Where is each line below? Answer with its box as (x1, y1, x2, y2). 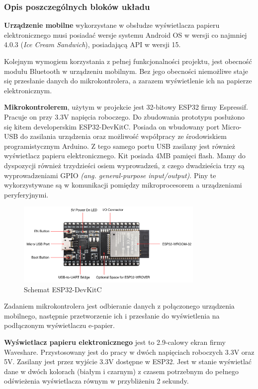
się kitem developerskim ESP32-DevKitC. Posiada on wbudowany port (4, 121, 220, 131)
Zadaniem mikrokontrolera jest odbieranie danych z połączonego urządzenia (4, 301, 235, 311)
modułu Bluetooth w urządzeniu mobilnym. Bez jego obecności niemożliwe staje (4, 65, 248, 76)
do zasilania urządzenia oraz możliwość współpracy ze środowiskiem (20, 131, 227, 141)
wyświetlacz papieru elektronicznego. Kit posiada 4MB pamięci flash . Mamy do (4, 150, 246, 161)
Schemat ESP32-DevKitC (24, 284, 102, 294)
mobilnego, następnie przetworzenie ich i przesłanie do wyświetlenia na (4, 310, 220, 321)
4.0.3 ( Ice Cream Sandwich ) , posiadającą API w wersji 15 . (4, 39, 181, 50)
